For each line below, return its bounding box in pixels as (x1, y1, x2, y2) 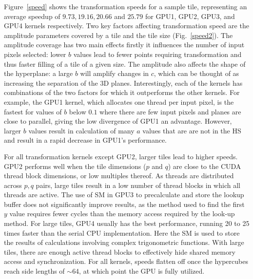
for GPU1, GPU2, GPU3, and (145, 11, 235, 21)
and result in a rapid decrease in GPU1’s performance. (4, 135, 167, 145)
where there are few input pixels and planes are (99, 106, 241, 116)
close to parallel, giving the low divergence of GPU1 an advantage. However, (4, 116, 232, 126)
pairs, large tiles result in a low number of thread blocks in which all (36, 180, 240, 190)
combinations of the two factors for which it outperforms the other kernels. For (4, 87, 240, 97)
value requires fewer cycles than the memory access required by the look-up (9, 208, 235, 219)
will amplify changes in (80, 68, 149, 78)
